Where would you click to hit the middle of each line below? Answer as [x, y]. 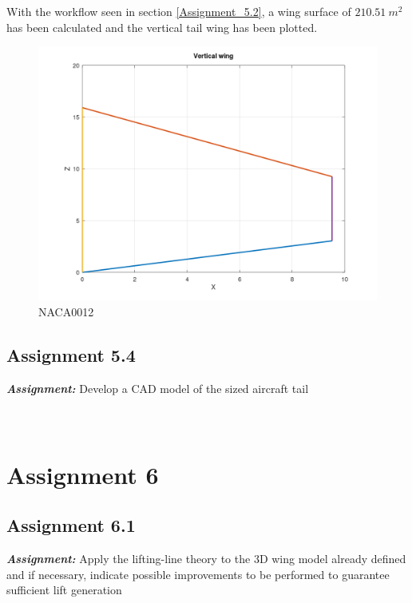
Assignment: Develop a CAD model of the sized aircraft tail [158, 388]
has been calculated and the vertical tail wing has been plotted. [162, 27]
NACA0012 [66, 311]
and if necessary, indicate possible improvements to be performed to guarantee [198, 574]
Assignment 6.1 [71, 525]
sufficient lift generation [64, 590]
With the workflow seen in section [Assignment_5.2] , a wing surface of [179, 11]
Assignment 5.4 [71, 354]
